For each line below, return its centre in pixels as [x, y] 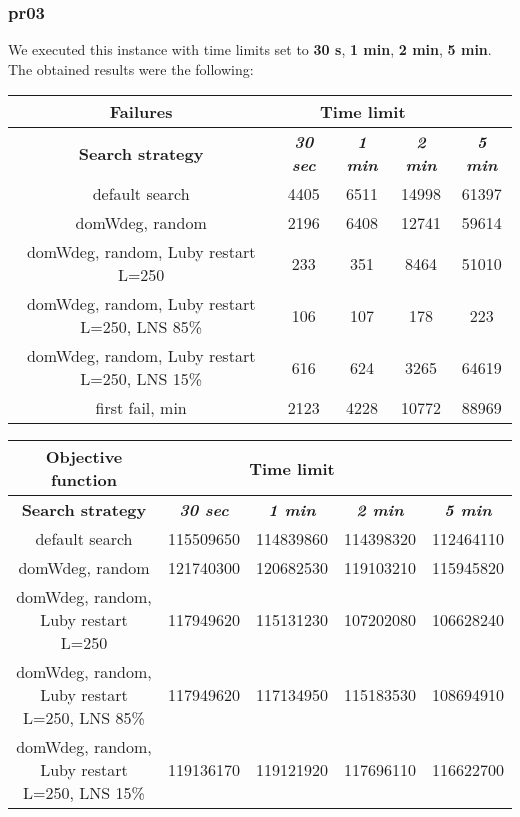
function [84, 480]
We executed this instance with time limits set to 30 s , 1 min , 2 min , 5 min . [250, 49]
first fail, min [141, 408]
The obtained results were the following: [131, 68]
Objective [84, 457]
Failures [141, 112]
